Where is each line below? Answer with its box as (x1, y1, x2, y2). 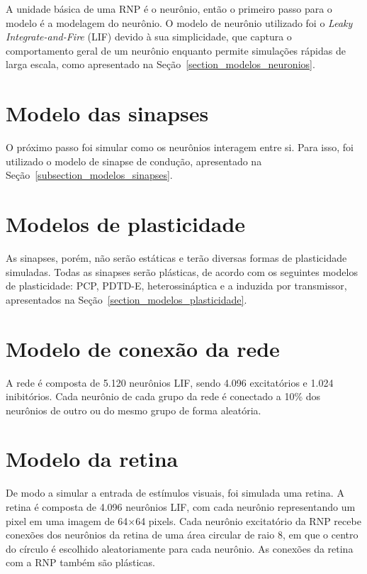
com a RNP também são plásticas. (6, 555, 155, 570)
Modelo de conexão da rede (6, 333, 280, 363)
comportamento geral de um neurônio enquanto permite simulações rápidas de (6, 43, 346, 57)
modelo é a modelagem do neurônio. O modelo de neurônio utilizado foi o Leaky (6, 15, 353, 30)
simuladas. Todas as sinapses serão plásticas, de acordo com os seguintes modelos (6, 264, 358, 279)
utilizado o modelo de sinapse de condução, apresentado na (6, 153, 262, 168)
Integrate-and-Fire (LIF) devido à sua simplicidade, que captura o (6, 29, 292, 44)
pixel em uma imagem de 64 (6, 513, 128, 528)
